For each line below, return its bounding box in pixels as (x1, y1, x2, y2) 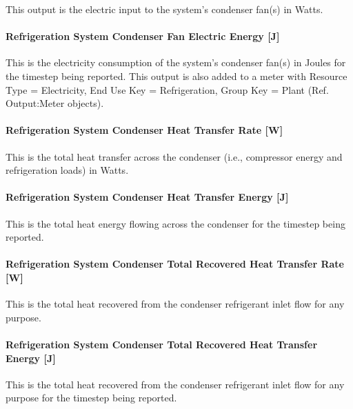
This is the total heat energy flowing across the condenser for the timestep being (6, 216, 345, 230)
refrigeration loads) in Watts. (6, 163, 129, 177)
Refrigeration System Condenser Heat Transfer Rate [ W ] (6, 123, 283, 137)
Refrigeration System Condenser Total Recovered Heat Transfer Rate (6, 257, 344, 271)
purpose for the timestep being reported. (6, 390, 177, 405)
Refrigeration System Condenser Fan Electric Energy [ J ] (6, 29, 280, 43)
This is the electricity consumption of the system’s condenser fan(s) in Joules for (6, 55, 346, 70)
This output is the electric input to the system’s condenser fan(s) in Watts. (6, 2, 323, 16)
